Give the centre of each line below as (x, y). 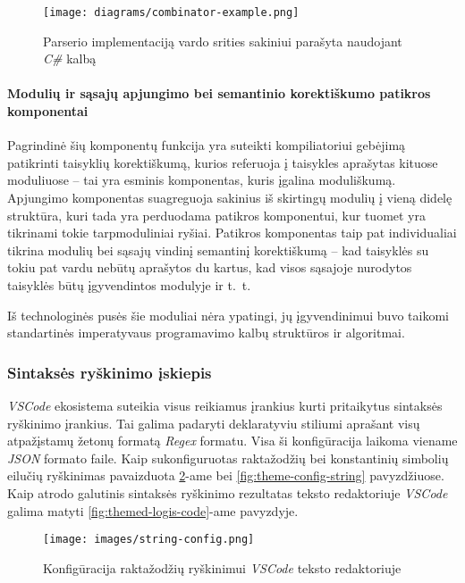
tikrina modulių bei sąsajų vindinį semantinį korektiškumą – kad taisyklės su (218, 250)
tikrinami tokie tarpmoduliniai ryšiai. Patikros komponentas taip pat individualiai (232, 233)
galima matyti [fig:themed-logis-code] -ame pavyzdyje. (153, 510)
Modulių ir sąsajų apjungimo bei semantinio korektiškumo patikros (219, 93)
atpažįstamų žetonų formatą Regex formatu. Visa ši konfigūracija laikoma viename (232, 441)
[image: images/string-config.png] (149, 540)
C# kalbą (70, 58)
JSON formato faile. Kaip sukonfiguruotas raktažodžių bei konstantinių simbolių (228, 458)
